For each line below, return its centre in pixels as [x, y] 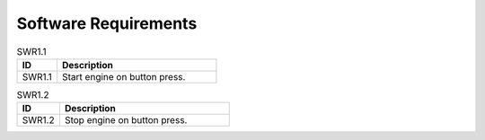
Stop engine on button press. [126, 120]
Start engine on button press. [123, 76]
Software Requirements [107, 23]
